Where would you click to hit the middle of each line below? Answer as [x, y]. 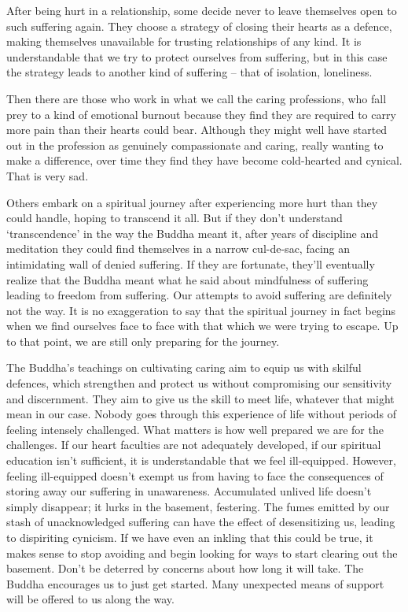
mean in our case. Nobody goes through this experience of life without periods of [201, 414]
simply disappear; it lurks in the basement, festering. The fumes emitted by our [198, 506]
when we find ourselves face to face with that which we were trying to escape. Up [202, 326]
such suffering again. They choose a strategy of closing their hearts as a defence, [199, 26]
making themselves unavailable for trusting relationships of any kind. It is [184, 41]
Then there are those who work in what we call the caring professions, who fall [197, 98]
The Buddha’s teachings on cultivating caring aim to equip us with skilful [184, 367]
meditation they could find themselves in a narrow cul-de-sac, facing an [178, 249]
